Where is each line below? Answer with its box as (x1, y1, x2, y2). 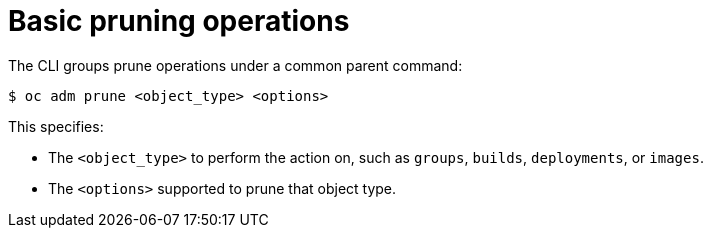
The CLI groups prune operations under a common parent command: (8, 56, 463, 74)
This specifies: (8, 117, 104, 135)
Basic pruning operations (8, 4, 350, 38)
